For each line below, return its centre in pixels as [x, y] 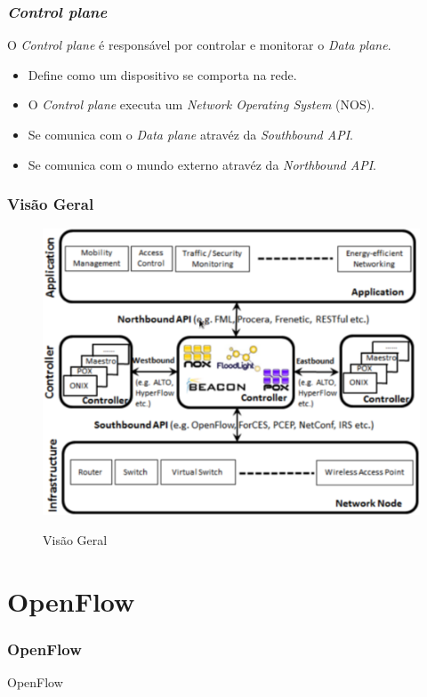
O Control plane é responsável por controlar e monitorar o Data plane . [199, 45]
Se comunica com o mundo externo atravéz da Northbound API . [202, 164]
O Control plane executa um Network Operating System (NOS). [201, 104]
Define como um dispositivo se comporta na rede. [162, 74]
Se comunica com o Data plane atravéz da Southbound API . [190, 134]
